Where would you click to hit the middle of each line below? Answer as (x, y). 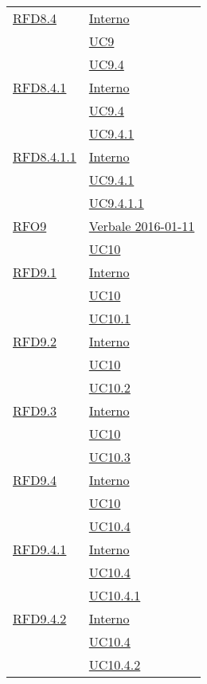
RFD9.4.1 (40, 549)
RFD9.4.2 (40, 618)
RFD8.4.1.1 (45, 156)
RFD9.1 (35, 272)
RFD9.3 (35, 410)
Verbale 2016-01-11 (142, 226)
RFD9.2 (35, 341)
